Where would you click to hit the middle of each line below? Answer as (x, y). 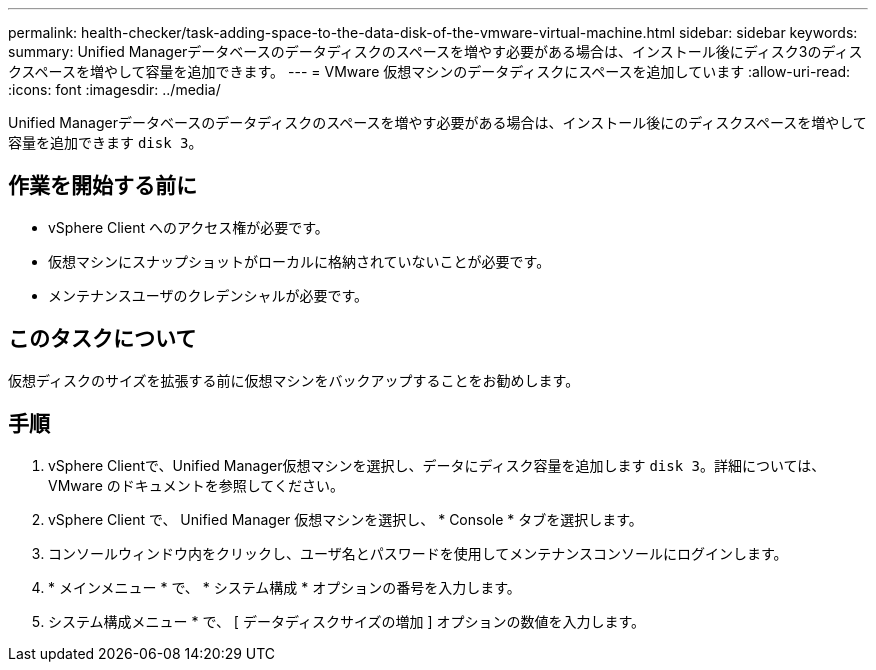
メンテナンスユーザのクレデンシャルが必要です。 (208, 295)
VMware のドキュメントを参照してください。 (196, 485)
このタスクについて (102, 339)
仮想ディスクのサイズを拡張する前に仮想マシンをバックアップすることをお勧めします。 (294, 380)
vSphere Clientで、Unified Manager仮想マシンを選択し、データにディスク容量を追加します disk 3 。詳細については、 (437, 465)
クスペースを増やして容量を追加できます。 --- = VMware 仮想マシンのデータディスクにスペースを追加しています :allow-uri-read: (429, 71)
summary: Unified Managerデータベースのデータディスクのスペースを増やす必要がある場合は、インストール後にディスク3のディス (435, 51)
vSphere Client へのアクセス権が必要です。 (188, 227)
